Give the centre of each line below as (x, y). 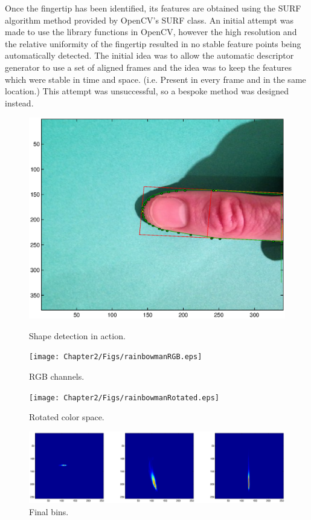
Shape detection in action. (77, 335)
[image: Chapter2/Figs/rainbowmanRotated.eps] (124, 398)
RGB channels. (57, 376)
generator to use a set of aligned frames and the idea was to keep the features (148, 67)
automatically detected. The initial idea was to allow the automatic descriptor (149, 55)
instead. (19, 102)
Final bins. (49, 511)
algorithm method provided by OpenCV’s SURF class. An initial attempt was (149, 20)
